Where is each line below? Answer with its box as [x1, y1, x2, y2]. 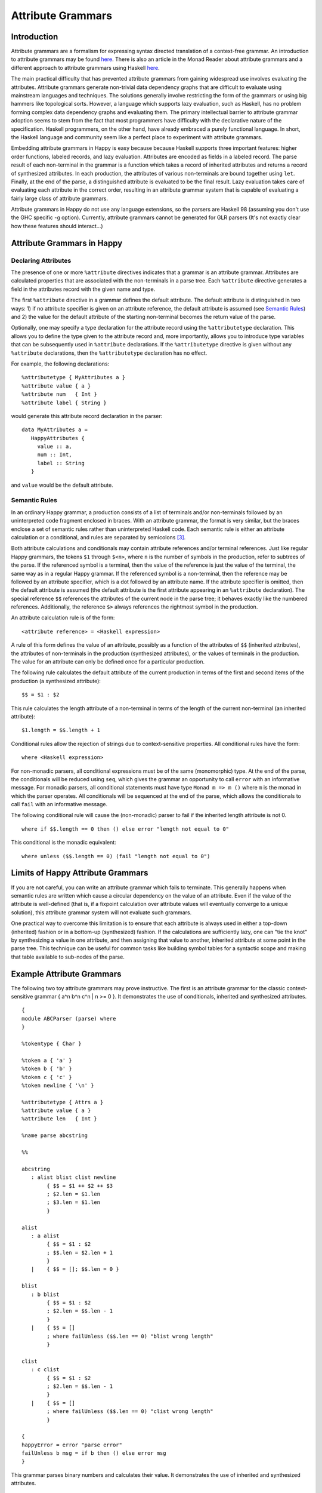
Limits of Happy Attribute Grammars [11, 868, 148, 878]
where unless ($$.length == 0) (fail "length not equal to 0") [21, 853, 210, 859]
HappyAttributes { [30, 435, 85, 441]
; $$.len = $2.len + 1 [47, 1249, 113, 1256]
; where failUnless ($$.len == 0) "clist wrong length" [47, 1408, 214, 1415]
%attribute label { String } [21, 399, 107, 406]
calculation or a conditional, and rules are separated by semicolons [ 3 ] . [11, 533, 186, 540]
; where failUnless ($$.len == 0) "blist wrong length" [47, 1332, 214, 1340]
